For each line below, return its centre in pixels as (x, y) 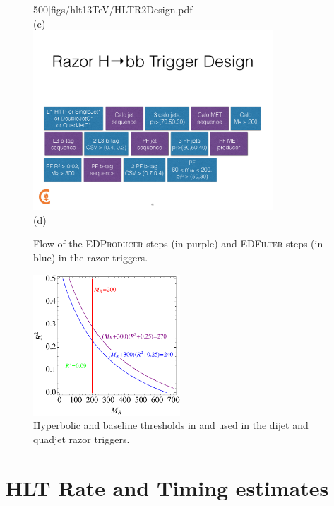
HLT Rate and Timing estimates (167, 487)
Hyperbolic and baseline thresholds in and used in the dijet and (171, 425)
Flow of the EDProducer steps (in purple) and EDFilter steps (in (178, 243)
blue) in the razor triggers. (91, 258)
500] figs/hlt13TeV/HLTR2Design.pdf (113, 9)
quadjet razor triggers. (82, 439)
